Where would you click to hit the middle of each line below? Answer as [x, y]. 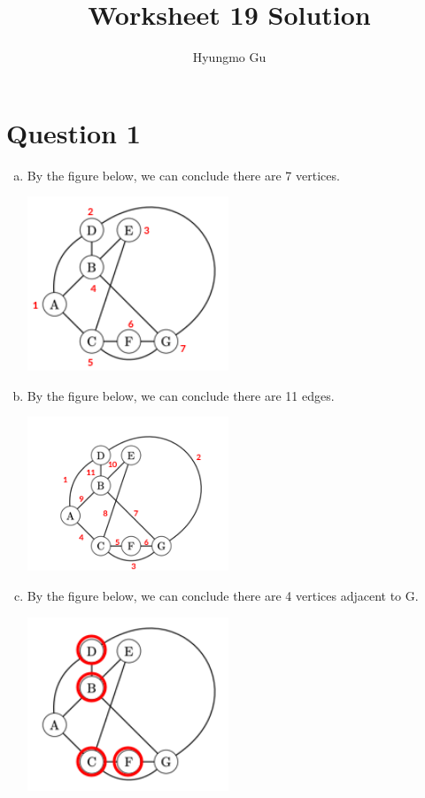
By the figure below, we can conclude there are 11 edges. [181, 395]
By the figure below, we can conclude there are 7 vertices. [183, 175]
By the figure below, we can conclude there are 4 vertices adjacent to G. [223, 595]
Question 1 [73, 132]
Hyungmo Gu [229, 57]
